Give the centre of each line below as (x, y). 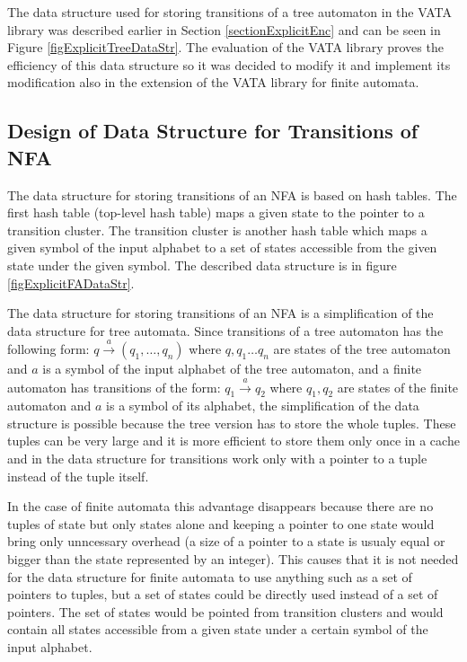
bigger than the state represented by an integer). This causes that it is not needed (233, 559)
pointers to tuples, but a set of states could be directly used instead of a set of (223, 594)
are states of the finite (398, 387)
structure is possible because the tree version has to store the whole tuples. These (232, 423)
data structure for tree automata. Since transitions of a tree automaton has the (225, 330)
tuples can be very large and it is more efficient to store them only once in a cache (233, 441)
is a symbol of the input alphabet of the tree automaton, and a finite (232, 369)
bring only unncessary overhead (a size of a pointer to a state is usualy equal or (226, 541)
